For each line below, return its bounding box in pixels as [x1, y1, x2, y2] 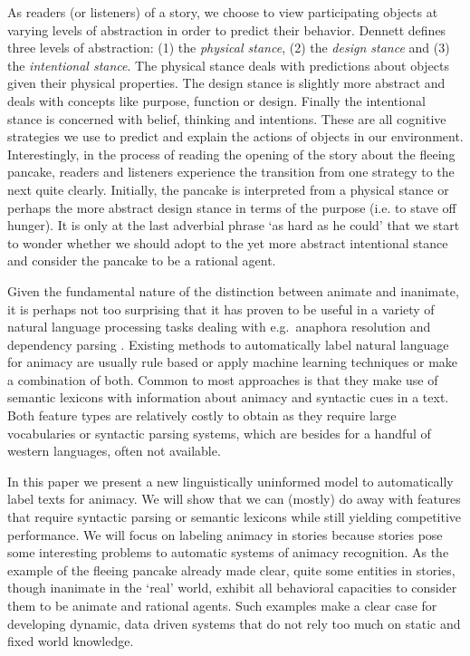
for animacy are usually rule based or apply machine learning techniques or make [7, 352, 458, 371]
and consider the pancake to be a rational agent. [7, 251, 276, 270]
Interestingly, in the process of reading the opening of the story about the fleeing [7, 144, 456, 163]
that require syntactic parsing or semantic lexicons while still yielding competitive [7, 507, 462, 526]
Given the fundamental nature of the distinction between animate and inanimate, [7, 281, 459, 300]
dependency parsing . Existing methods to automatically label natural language [7, 334, 449, 353]
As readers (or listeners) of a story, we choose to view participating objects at [7, 3, 438, 21]
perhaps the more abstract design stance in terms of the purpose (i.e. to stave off [7, 198, 456, 217]
